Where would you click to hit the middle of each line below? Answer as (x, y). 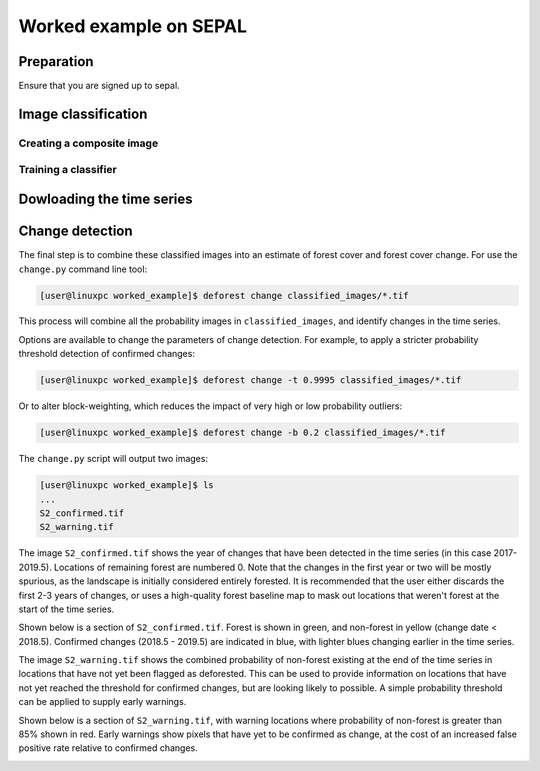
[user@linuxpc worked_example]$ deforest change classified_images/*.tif (224, 295)
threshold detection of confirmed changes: (106, 354)
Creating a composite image (88, 143)
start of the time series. (66, 609)
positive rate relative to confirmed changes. (108, 748)
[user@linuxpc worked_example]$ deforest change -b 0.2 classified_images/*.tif (242, 433)
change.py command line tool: (83, 269)
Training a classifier (67, 170)
